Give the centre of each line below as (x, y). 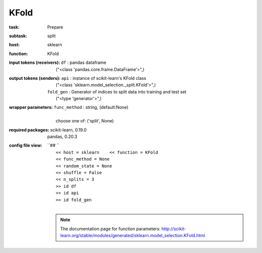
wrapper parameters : (31, 107)
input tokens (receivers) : (34, 62)
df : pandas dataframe (84, 62)
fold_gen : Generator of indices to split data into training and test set (117, 91)
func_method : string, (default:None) (91, 107)
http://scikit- (174, 229)
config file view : (26, 146)
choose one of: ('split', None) (85, 121)
